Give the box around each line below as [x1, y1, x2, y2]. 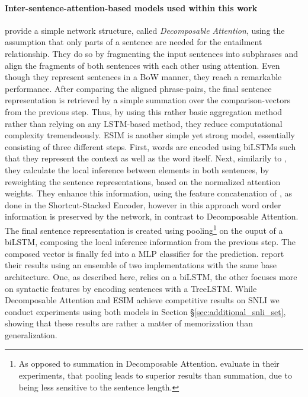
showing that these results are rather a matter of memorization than [5, 317, 253, 329]
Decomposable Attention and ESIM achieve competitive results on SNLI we [5, 294, 280, 306]
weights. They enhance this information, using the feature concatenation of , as [5, 187, 292, 199]
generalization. [5, 328, 57, 341]
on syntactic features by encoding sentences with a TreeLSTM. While [5, 282, 257, 294]
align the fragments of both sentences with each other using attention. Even [5, 59, 280, 71]
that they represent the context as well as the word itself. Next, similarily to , [5, 152, 287, 164]
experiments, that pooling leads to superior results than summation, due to [18, 369, 292, 382]
